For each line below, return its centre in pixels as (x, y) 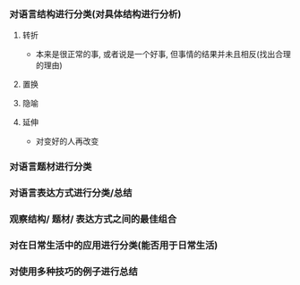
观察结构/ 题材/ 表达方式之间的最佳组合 (93, 219)
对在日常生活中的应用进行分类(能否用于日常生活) (114, 245)
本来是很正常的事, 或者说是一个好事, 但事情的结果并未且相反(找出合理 (163, 54)
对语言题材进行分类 (51, 167)
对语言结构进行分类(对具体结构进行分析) (95, 13)
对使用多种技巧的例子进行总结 (74, 272)
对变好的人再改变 (67, 141)
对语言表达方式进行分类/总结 (71, 193)
